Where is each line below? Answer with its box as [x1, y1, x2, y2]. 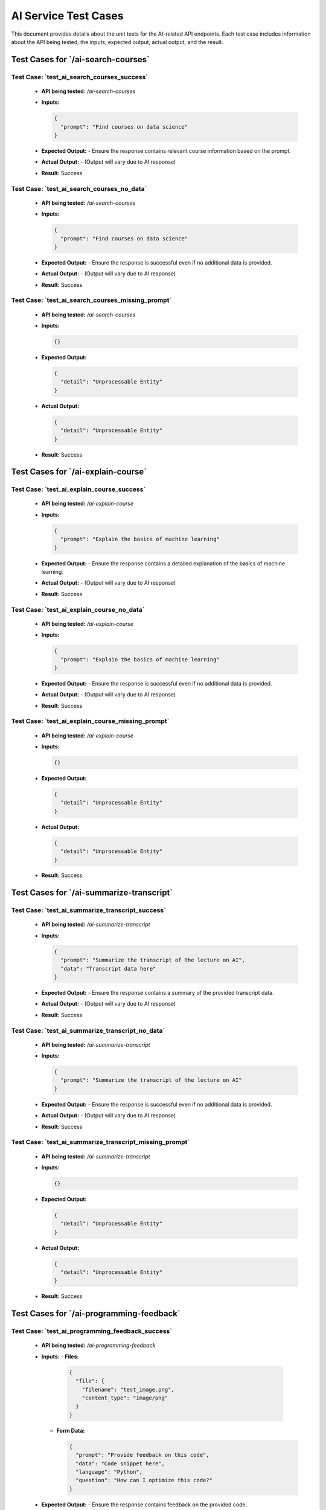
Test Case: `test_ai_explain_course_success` [11, 485, 146, 493]
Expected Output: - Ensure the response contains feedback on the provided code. [41, 1501, 248, 1508]
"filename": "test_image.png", [81, 1386, 174, 1393]
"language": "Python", [75, 1468, 143, 1475]
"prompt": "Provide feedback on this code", [75, 1451, 209, 1459]
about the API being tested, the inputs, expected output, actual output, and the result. [11, 38, 223, 45]
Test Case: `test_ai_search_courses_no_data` [11, 184, 147, 193]
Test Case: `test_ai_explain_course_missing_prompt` [11, 717, 170, 725]
